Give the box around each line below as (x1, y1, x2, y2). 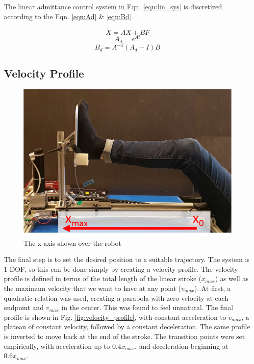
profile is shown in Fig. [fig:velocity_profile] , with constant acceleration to (4, 312, 226, 322)
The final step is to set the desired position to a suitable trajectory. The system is (4, 254, 250, 264)
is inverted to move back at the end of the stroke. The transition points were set (4, 331, 245, 341)
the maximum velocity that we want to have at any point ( (4, 283, 181, 293)
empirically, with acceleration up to (4, 340, 110, 351)
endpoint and (4, 302, 44, 312)
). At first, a (194, 283, 231, 293)
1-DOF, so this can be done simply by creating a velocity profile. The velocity (4, 263, 238, 274)
